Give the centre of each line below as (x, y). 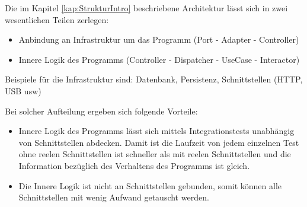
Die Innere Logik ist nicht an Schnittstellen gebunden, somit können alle (150, 185)
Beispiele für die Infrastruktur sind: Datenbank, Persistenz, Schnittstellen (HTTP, (154, 79)
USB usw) (23, 90)
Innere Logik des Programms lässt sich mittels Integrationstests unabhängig (156, 131)
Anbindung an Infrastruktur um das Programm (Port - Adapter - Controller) (159, 39)
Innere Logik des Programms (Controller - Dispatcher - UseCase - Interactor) (159, 59)
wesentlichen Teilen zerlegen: (57, 19)
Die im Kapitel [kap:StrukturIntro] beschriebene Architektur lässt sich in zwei (146, 8)
